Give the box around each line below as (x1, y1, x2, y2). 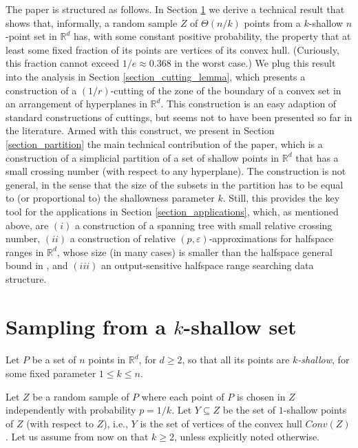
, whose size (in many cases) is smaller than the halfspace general (56, 244, 333, 259)
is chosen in (236, 389, 286, 403)
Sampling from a (6, 312, 167, 340)
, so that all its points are (182, 352, 290, 367)
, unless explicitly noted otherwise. (173, 429, 320, 444)
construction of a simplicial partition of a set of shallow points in (6, 150, 280, 164)
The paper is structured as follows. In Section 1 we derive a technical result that (6, 2, 345, 16)
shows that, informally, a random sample (6, 15, 178, 30)
